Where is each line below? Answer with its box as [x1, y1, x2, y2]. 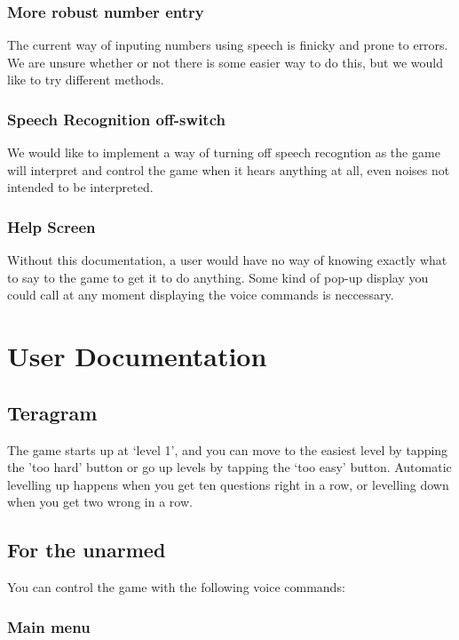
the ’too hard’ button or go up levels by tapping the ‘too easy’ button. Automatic [7, 458, 452, 476]
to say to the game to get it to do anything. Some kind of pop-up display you [7, 268, 429, 286]
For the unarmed [7, 536, 166, 564]
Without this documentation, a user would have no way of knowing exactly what [7, 251, 447, 269]
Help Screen [7, 215, 96, 237]
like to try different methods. [7, 70, 164, 89]
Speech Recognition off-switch [7, 108, 226, 130]
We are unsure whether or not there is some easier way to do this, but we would [7, 52, 443, 71]
